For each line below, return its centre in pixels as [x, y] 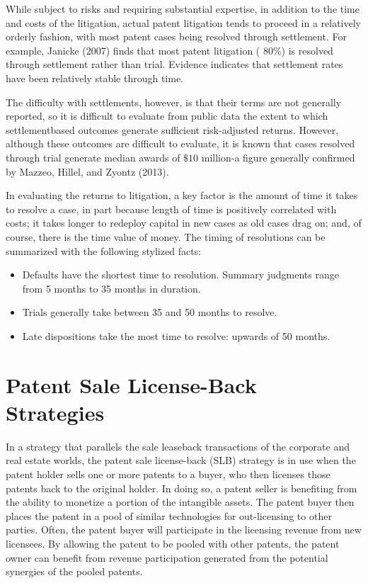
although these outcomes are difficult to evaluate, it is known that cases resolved [180, 143]
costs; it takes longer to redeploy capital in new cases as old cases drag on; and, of [184, 223]
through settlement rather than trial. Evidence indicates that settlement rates [174, 64]
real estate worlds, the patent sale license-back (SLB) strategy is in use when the [181, 460]
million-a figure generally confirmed [278, 157]
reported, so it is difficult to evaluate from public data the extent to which [167, 116]
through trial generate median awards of [93, 157]
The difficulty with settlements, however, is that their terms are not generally [174, 102]
